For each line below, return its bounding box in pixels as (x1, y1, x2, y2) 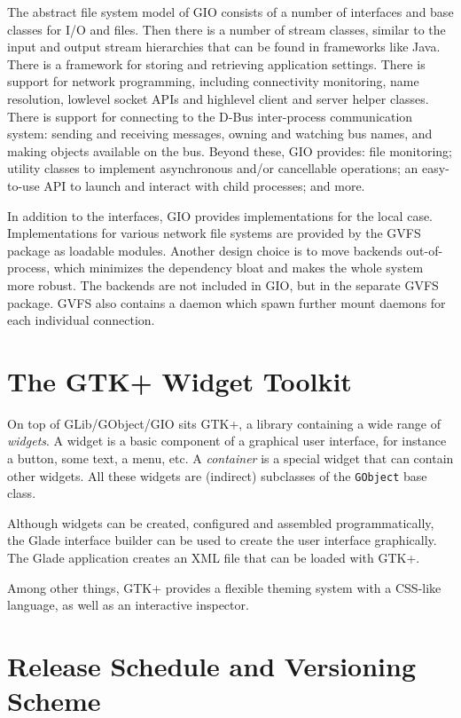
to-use (7, 176, 40, 194)
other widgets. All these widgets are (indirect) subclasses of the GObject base (7, 466, 427, 485)
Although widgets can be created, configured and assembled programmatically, (7, 513, 434, 532)
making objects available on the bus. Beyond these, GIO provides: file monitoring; (7, 141, 452, 160)
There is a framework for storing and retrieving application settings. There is (7, 54, 426, 73)
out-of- (406, 241, 443, 259)
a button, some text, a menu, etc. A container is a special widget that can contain (7, 449, 454, 467)
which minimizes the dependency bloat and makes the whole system (53, 258, 424, 277)
